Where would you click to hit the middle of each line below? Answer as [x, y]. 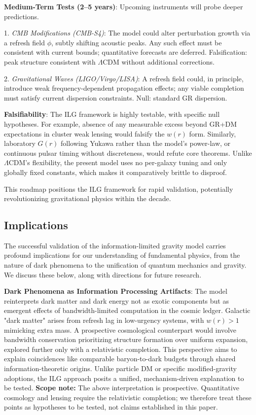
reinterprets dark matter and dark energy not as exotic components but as [116, 300]
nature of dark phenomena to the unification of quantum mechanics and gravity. [125, 265]
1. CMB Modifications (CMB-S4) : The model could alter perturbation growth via [127, 33]
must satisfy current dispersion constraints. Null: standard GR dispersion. [116, 97]
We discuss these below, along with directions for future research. [103, 274]
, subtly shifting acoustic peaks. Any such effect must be [137, 42]
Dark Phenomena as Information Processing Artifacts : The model [116, 291]
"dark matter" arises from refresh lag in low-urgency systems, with [104, 320]
